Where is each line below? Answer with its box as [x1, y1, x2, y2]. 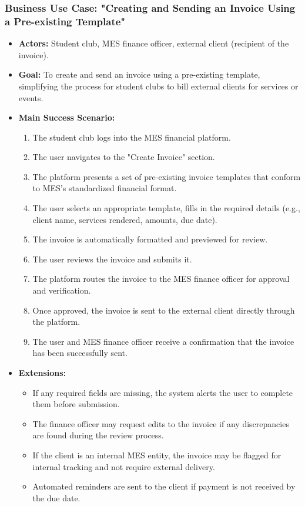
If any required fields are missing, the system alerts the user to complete [32, 386, 293, 398]
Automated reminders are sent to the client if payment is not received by [32, 480, 296, 492]
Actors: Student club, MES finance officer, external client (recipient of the [18, 37, 289, 49]
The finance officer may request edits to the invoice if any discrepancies [32, 417, 289, 430]
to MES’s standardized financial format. [32, 182, 177, 194]
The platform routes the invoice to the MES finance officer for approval [32, 272, 290, 285]
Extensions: [18, 367, 66, 379]
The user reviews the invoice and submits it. [32, 252, 192, 265]
